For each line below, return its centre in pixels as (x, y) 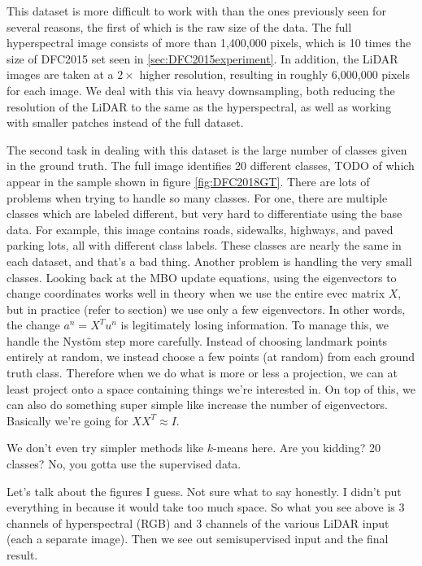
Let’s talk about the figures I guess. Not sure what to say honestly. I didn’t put (204, 491)
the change (33, 325)
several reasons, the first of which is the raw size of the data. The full (179, 26)
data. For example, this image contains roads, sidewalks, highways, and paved (200, 229)
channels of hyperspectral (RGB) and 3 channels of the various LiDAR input (198, 522)
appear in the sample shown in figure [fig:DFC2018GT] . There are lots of (188, 181)
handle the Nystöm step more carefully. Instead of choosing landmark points (197, 340)
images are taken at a (60, 74)
